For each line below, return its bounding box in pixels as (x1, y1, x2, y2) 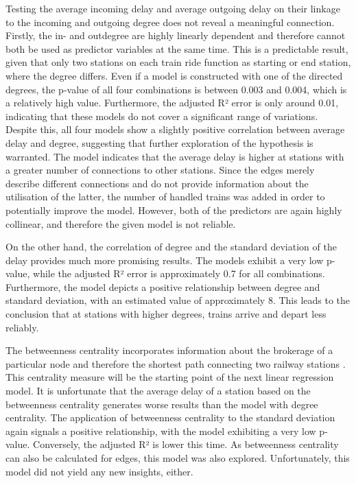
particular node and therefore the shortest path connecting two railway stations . (5, 356, 346, 370)
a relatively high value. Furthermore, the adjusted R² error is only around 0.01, (5, 95, 339, 110)
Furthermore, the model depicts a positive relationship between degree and (5, 279, 320, 294)
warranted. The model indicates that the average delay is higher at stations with (5, 149, 344, 163)
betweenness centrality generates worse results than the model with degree (5, 397, 318, 411)
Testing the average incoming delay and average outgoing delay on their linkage (5, 1, 340, 15)
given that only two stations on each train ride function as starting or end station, (5, 55, 351, 69)
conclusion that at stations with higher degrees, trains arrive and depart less (5, 307, 327, 321)
